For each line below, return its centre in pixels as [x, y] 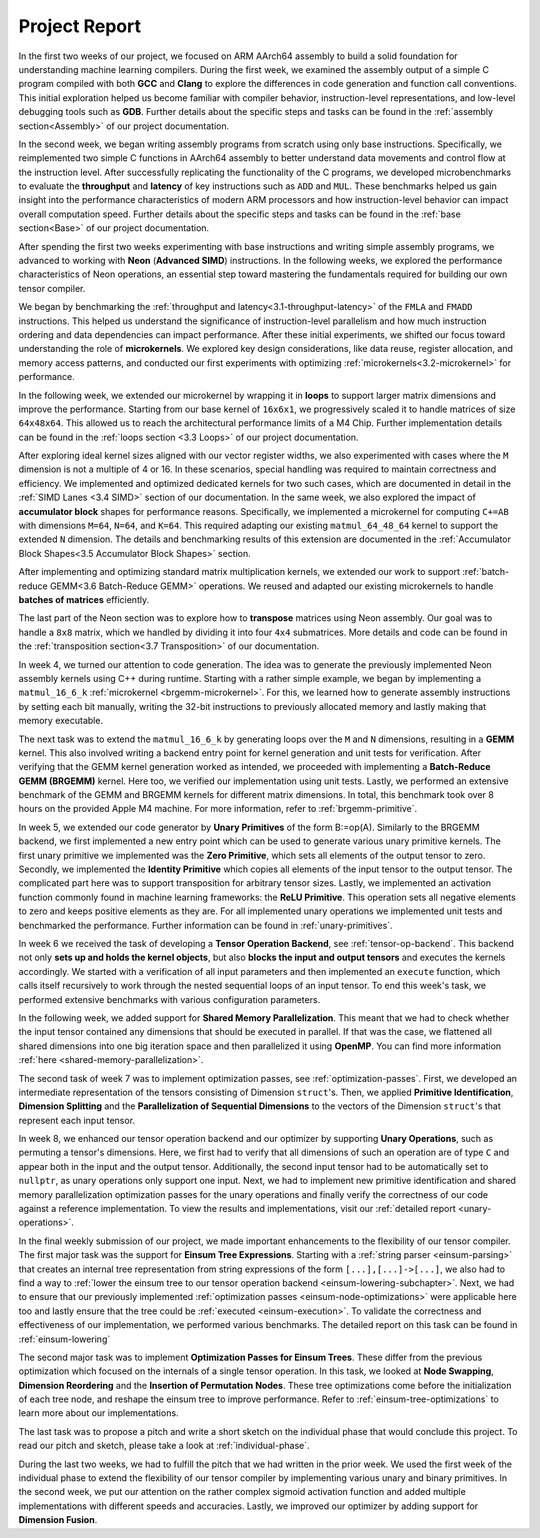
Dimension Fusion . [58, 1520]
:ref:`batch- [485, 572]
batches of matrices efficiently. [84, 599]
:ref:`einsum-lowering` [64, 1339]
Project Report [80, 26]
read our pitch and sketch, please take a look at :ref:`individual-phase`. [164, 1446]
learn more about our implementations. [98, 1413]
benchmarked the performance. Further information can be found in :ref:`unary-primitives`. [206, 925]
